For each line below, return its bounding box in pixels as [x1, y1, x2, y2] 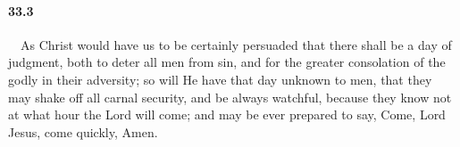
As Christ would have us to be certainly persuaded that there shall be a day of [20, 35, 452, 53]
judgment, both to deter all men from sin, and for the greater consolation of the [8, 53, 446, 71]
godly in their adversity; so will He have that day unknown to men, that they [8, 69, 432, 88]
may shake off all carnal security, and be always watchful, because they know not [8, 87, 452, 106]
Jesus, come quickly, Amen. [8, 122, 158, 141]
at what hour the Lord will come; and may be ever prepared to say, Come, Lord [8, 105, 446, 124]
